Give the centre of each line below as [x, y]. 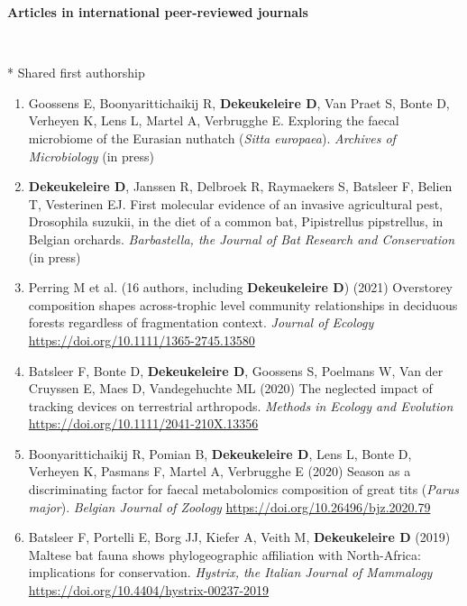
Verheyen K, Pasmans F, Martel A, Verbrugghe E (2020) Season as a [220, 471]
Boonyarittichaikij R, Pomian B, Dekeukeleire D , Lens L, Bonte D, [220, 453]
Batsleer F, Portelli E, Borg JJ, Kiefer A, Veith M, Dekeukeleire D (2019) [239, 537]
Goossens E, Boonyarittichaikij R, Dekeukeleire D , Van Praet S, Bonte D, [239, 102]
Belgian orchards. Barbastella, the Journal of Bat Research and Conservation [242, 239]
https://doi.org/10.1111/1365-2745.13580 [142, 340]
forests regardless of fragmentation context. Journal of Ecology [201, 322]
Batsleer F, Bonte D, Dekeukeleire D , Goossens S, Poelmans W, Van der [236, 370]
